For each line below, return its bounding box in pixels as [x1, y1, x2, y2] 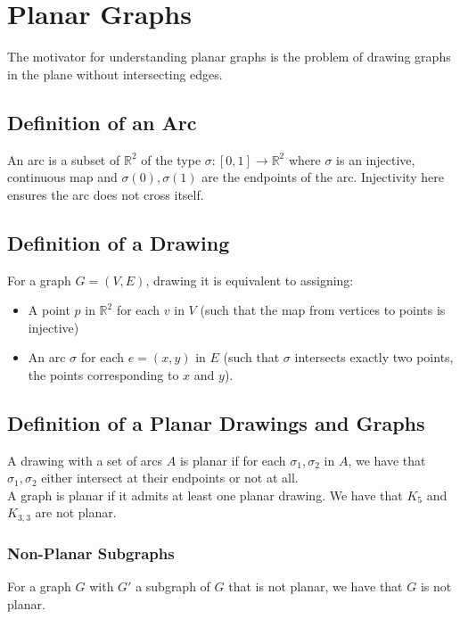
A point [28, 301, 70, 319]
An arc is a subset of [7, 150, 120, 169]
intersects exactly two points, [294, 348, 454, 367]
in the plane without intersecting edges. [7, 64, 223, 83]
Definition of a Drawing [7, 228, 230, 256]
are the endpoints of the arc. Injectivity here [201, 168, 444, 186]
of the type [141, 150, 201, 169]
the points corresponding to [28, 365, 179, 384]
